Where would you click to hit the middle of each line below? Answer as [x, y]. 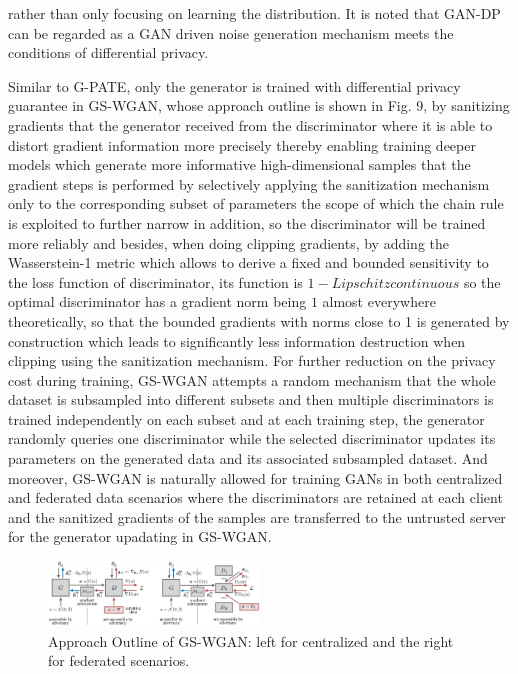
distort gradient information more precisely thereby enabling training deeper [242, 144]
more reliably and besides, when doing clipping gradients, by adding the [229, 242]
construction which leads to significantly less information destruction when [237, 340]
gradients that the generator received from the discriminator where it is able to [250, 124]
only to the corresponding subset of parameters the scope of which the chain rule [256, 203]
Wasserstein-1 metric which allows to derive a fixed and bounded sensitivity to [248, 262]
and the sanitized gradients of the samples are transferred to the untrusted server [257, 516]
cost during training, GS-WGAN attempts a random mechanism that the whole [252, 379]
